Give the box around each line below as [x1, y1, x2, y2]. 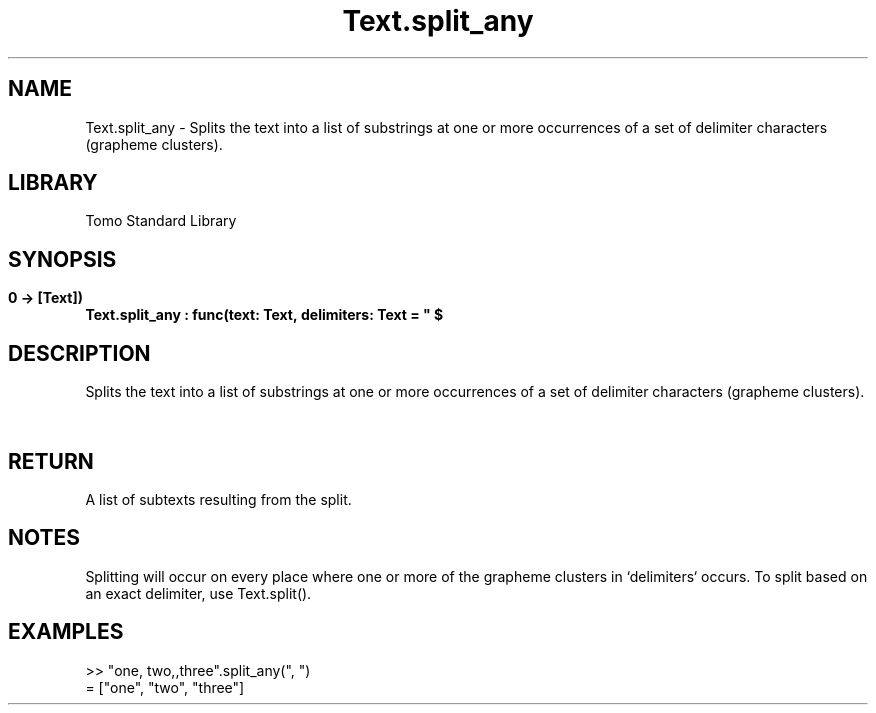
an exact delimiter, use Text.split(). [85, 584, 312, 602]
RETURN [8, 448, 94, 474]
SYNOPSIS [8, 246, 117, 272]
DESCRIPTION [8, 340, 151, 366]
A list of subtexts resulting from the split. [85, 490, 352, 508]
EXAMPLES [8, 619, 124, 645]
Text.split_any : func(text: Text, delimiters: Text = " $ [85, 306, 444, 324]
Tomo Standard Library [85, 212, 237, 230]
